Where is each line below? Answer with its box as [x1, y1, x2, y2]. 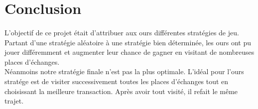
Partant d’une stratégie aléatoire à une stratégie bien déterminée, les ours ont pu [4, 37, 251, 47]
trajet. [4, 96, 24, 106]
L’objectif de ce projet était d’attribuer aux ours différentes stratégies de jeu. [4, 27, 239, 37]
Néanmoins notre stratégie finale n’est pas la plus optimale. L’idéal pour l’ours [4, 66, 244, 77]
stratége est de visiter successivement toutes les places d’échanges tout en [4, 76, 229, 86]
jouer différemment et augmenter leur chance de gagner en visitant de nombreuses [4, 47, 255, 57]
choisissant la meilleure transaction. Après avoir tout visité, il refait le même [4, 86, 238, 96]
